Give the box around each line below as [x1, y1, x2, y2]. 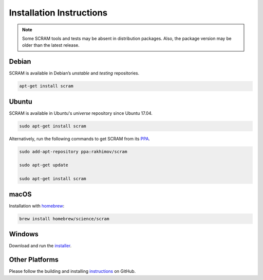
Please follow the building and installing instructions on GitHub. [9, 268, 136, 274]
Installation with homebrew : [9, 203, 64, 209]
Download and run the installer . [9, 243, 72, 249]
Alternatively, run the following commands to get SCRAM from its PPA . [9, 136, 150, 141]
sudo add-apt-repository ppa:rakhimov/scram [19, 149, 128, 154]
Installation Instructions [9, 7, 108, 18]
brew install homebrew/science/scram [19, 216, 110, 221]
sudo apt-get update [19, 162, 68, 168]
